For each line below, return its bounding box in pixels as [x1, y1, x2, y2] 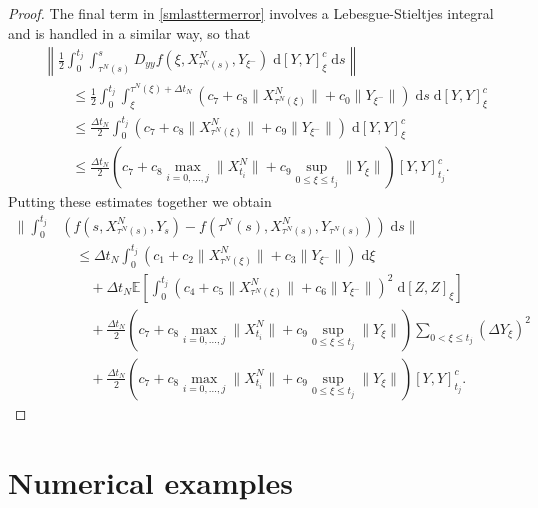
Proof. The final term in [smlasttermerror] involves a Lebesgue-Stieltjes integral [8, 3, 494, 23]
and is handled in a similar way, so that [8, 22, 251, 43]
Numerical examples [8, 461, 294, 502]
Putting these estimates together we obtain [8, 191, 272, 212]
